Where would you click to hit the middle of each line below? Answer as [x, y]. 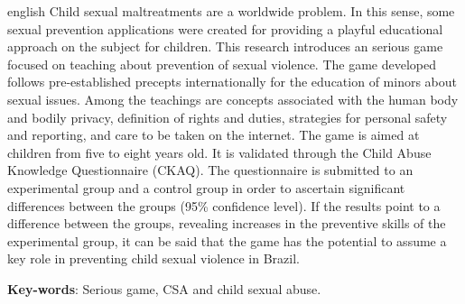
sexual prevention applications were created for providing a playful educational [225, 28]
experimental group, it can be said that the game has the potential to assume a [227, 240]
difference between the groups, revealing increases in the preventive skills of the [227, 223]
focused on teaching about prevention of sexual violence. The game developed [222, 64]
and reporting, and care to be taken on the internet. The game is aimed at [214, 135]
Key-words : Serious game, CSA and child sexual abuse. [164, 288]
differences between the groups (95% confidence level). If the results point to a [224, 205]
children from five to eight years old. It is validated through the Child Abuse [219, 152]
